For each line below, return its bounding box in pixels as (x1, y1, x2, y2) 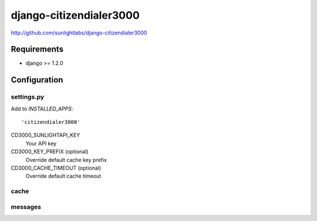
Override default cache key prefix (25, 156, 107, 163)
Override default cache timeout (25, 172, 102, 179)
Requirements (11, 44, 64, 54)
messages (11, 202, 41, 210)
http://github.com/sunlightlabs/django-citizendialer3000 (11, 29, 147, 36)
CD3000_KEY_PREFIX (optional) (11, 148, 89, 155)
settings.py (11, 93, 45, 101)
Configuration (11, 75, 63, 85)
